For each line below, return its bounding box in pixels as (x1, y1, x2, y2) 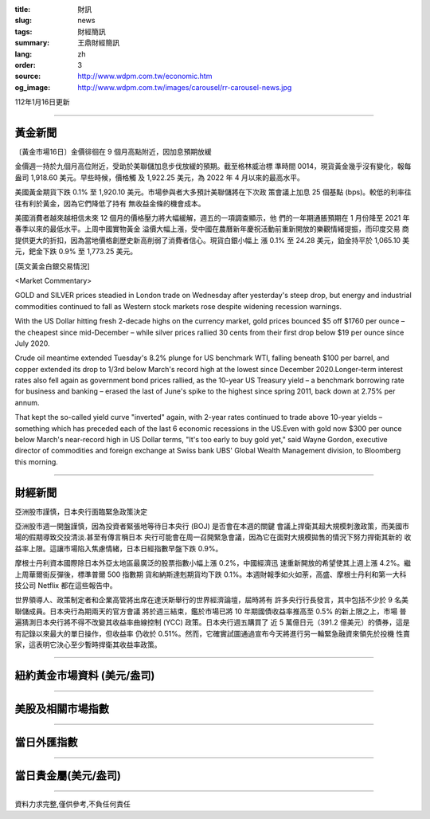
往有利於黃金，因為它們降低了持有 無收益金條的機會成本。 (14, 198, 205, 208)
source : (14, 72, 41, 81)
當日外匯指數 (14, 735, 78, 749)
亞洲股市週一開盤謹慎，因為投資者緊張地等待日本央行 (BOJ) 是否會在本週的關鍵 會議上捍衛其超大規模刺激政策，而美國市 (14, 522, 409, 531)
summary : (14, 38, 50, 48)
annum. (14, 398, 40, 407)
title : (14, 5, 31, 14)
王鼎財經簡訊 (77, 38, 119, 48)
